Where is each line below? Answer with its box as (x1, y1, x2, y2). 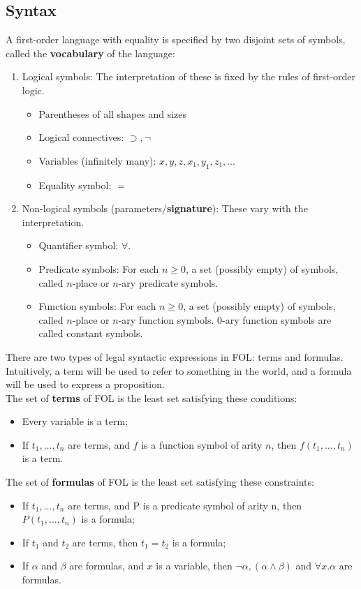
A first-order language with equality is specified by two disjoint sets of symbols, (6, 32, 346, 47)
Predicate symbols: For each (38, 261, 159, 276)
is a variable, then (156, 558, 233, 573)
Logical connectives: (38, 130, 124, 144)
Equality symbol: (38, 177, 112, 192)
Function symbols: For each (38, 299, 156, 313)
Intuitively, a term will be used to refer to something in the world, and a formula (6, 363, 352, 378)
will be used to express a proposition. (6, 377, 165, 392)
